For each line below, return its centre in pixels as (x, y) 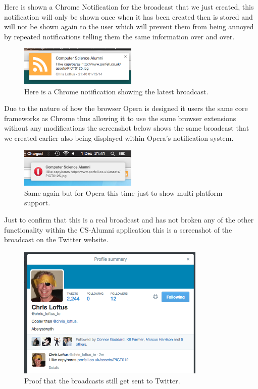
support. (37, 203)
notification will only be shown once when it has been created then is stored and (128, 16)
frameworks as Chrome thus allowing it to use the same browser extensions (120, 118)
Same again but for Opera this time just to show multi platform (123, 192)
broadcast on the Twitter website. (56, 239)
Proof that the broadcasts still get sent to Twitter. (102, 380)
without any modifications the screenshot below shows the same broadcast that (127, 128)
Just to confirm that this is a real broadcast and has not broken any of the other (129, 220)
